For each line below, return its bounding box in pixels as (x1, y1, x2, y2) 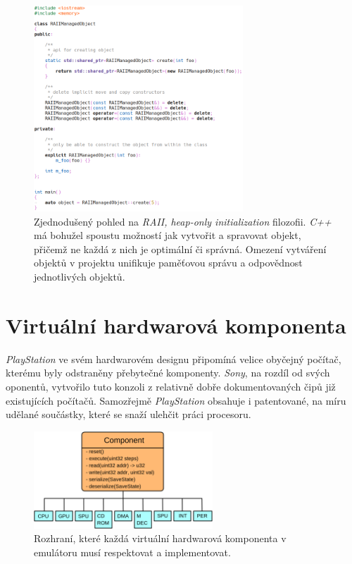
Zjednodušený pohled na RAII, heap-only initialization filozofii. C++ (34, 214, 332, 228)
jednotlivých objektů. (34, 269, 125, 284)
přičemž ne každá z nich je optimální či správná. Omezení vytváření (34, 241, 327, 256)
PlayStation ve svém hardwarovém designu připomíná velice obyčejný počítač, (6, 351, 341, 366)
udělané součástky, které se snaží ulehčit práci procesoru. (6, 407, 251, 422)
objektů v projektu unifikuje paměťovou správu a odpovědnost (34, 255, 303, 270)
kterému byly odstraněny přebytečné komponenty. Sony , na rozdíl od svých (6, 365, 330, 380)
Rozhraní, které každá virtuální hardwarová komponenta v (34, 531, 287, 546)
